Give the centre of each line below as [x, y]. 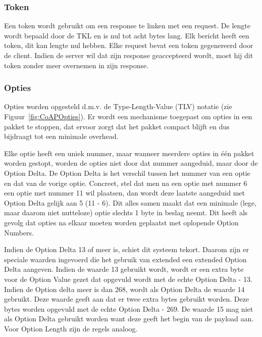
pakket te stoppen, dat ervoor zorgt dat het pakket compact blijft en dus [117, 126]
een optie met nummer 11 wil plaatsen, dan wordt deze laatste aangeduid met [124, 193]
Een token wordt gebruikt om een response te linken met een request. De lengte [127, 26]
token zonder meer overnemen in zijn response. [76, 65]
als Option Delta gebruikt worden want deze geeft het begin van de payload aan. [129, 319]
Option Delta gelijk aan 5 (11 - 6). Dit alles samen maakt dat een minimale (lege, [130, 202]
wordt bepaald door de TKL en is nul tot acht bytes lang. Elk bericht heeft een [127, 35]
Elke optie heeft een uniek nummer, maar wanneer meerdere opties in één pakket [129, 153]
